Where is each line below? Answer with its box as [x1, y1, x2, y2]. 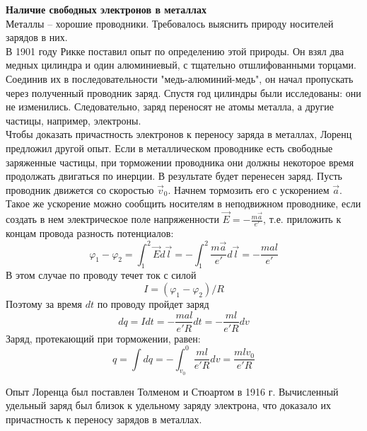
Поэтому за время [6, 296, 83, 311]
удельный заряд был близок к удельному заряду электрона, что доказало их [6, 398, 331, 413]
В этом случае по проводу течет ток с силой [6, 268, 197, 282]
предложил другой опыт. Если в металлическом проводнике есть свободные [6, 140, 333, 155]
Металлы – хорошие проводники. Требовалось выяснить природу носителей [6, 16, 334, 30]
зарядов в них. [6, 30, 68, 45]
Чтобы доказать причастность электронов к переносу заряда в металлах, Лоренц [6, 127, 352, 142]
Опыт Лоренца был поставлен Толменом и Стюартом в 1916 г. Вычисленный [6, 384, 339, 398]
